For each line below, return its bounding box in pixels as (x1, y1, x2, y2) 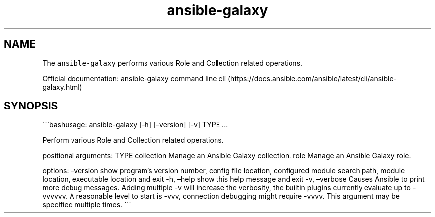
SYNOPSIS (4, 100, 58, 112)
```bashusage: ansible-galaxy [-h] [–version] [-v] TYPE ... (42, 120, 228, 129)
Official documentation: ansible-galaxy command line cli (42, 74, 226, 83)
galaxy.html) (42, 82, 82, 91)
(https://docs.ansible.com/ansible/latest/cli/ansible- (227, 74, 397, 83)
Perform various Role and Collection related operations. (42, 136, 224, 145)
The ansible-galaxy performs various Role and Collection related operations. (42, 58, 303, 67)
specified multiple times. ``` (42, 200, 131, 209)
